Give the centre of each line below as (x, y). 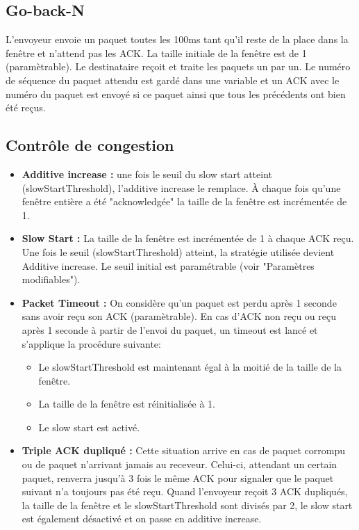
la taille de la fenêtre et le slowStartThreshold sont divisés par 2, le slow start (187, 505)
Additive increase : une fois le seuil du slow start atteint (147, 174)
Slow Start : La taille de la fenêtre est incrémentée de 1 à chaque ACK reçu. (188, 238)
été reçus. (26, 107)
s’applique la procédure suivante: (91, 343)
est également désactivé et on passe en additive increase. (142, 519)
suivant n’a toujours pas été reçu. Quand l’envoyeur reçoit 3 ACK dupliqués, (185, 491)
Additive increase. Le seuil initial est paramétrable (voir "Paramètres (168, 265)
